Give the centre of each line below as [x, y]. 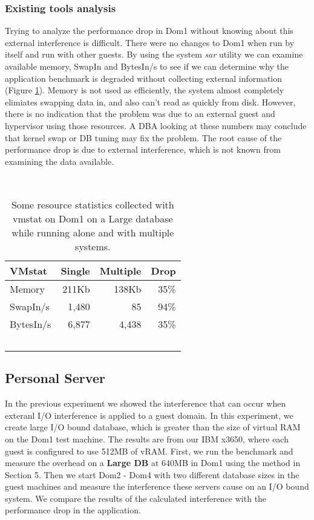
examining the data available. [60, 161]
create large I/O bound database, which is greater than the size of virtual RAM [153, 427]
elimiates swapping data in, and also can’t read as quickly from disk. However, [150, 102]
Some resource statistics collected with [93, 204]
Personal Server [55, 378]
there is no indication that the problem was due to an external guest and [140, 114]
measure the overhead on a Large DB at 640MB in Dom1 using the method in [153, 463]
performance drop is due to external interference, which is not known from [143, 149]
